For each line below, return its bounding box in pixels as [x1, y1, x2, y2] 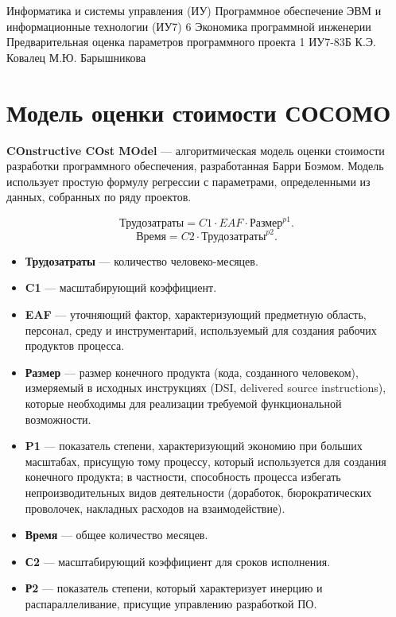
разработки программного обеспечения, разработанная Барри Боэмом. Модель [6, 157, 384, 174]
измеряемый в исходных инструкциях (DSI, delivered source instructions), [25, 379, 386, 396]
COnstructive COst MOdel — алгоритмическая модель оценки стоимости [6, 142, 385, 158]
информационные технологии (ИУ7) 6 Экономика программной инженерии [6, 17, 371, 34]
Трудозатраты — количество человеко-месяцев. [25, 252, 258, 269]
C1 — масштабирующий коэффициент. [25, 279, 217, 296]
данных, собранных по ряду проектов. [6, 188, 192, 205]
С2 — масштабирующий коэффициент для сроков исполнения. [25, 553, 331, 569]
